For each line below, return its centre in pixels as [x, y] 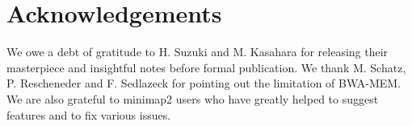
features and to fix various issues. [89, 114]
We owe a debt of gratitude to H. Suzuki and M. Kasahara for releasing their [198, 52]
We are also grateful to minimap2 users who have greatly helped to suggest [193, 98]
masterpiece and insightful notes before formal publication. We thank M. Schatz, [206, 67]
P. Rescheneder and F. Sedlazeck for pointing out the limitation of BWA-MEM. [204, 83]
